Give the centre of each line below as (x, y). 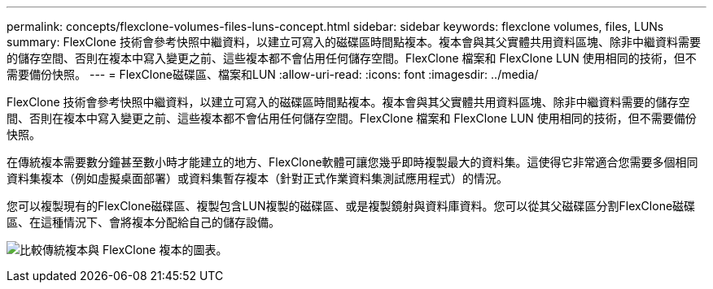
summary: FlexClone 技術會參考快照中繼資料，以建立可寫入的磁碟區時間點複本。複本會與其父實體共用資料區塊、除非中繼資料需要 (354, 42)
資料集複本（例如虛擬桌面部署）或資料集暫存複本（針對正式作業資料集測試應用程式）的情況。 (257, 178)
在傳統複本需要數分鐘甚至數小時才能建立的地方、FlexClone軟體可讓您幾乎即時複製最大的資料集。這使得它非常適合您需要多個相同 (352, 162)
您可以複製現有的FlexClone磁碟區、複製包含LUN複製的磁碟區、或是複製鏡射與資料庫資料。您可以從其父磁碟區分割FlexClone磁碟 (351, 206)
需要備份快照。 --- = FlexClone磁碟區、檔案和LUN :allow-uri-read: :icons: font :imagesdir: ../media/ (273, 74)
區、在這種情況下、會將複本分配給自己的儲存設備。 (143, 222)
